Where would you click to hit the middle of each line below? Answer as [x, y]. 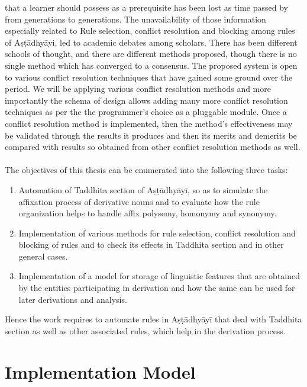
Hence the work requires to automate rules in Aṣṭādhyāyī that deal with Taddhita [153, 319]
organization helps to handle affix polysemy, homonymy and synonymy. [148, 213]
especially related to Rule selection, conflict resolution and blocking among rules [150, 31]
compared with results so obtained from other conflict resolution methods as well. [153, 147]
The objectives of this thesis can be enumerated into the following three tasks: [146, 170]
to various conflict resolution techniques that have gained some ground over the [149, 77]
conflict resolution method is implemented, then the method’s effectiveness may [149, 123]
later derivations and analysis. [73, 299]
